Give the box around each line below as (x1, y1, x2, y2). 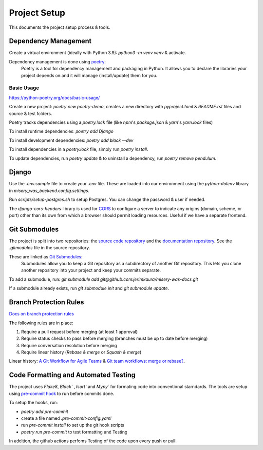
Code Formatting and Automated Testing (9, 371, 136, 379)
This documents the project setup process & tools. (9, 24, 111, 30)
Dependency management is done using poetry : (9, 59, 106, 64)
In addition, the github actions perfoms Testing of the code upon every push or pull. (9, 438, 177, 444)
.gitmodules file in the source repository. (9, 245, 90, 251)
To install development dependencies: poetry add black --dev (9, 137, 133, 143)
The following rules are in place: (9, 320, 74, 326)
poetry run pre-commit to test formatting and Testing (21, 429, 128, 435)
